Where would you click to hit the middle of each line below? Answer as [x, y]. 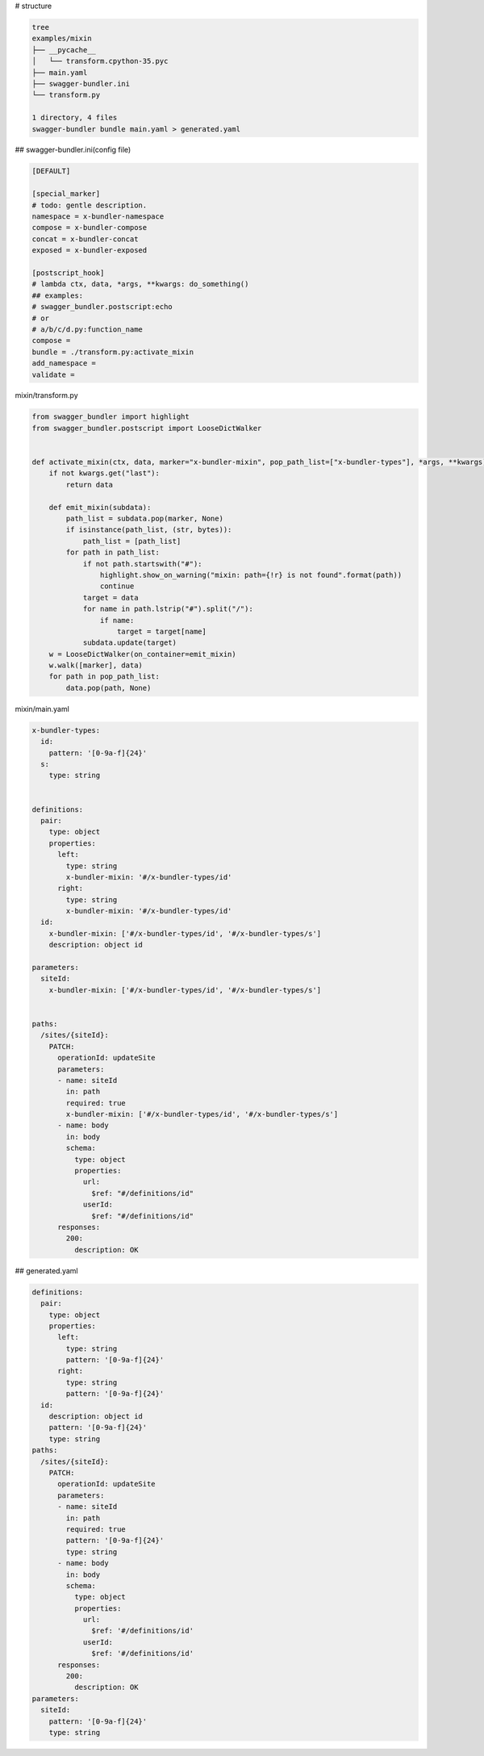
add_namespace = [64, 364]
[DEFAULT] [51, 171]
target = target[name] [162, 631]
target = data [111, 598]
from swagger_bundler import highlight [111, 417]
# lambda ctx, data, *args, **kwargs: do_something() [140, 284]
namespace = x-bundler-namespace [98, 217]
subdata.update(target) [130, 643]
